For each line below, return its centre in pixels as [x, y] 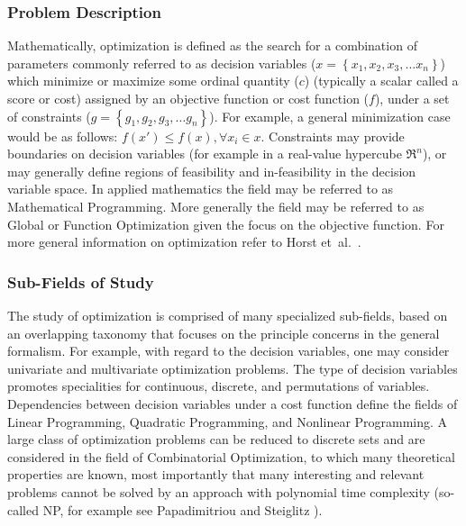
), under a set [412, 98]
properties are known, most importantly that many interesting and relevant [216, 474]
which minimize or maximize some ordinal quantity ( [153, 81]
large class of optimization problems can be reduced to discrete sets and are [216, 439]
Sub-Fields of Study [81, 281]
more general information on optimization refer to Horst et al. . [184, 242]
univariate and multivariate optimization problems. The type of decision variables [233, 368]
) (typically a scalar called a [381, 81]
